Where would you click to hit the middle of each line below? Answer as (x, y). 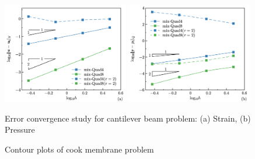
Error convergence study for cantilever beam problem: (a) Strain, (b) (128, 118)
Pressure (20, 129)
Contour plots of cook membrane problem (79, 149)
